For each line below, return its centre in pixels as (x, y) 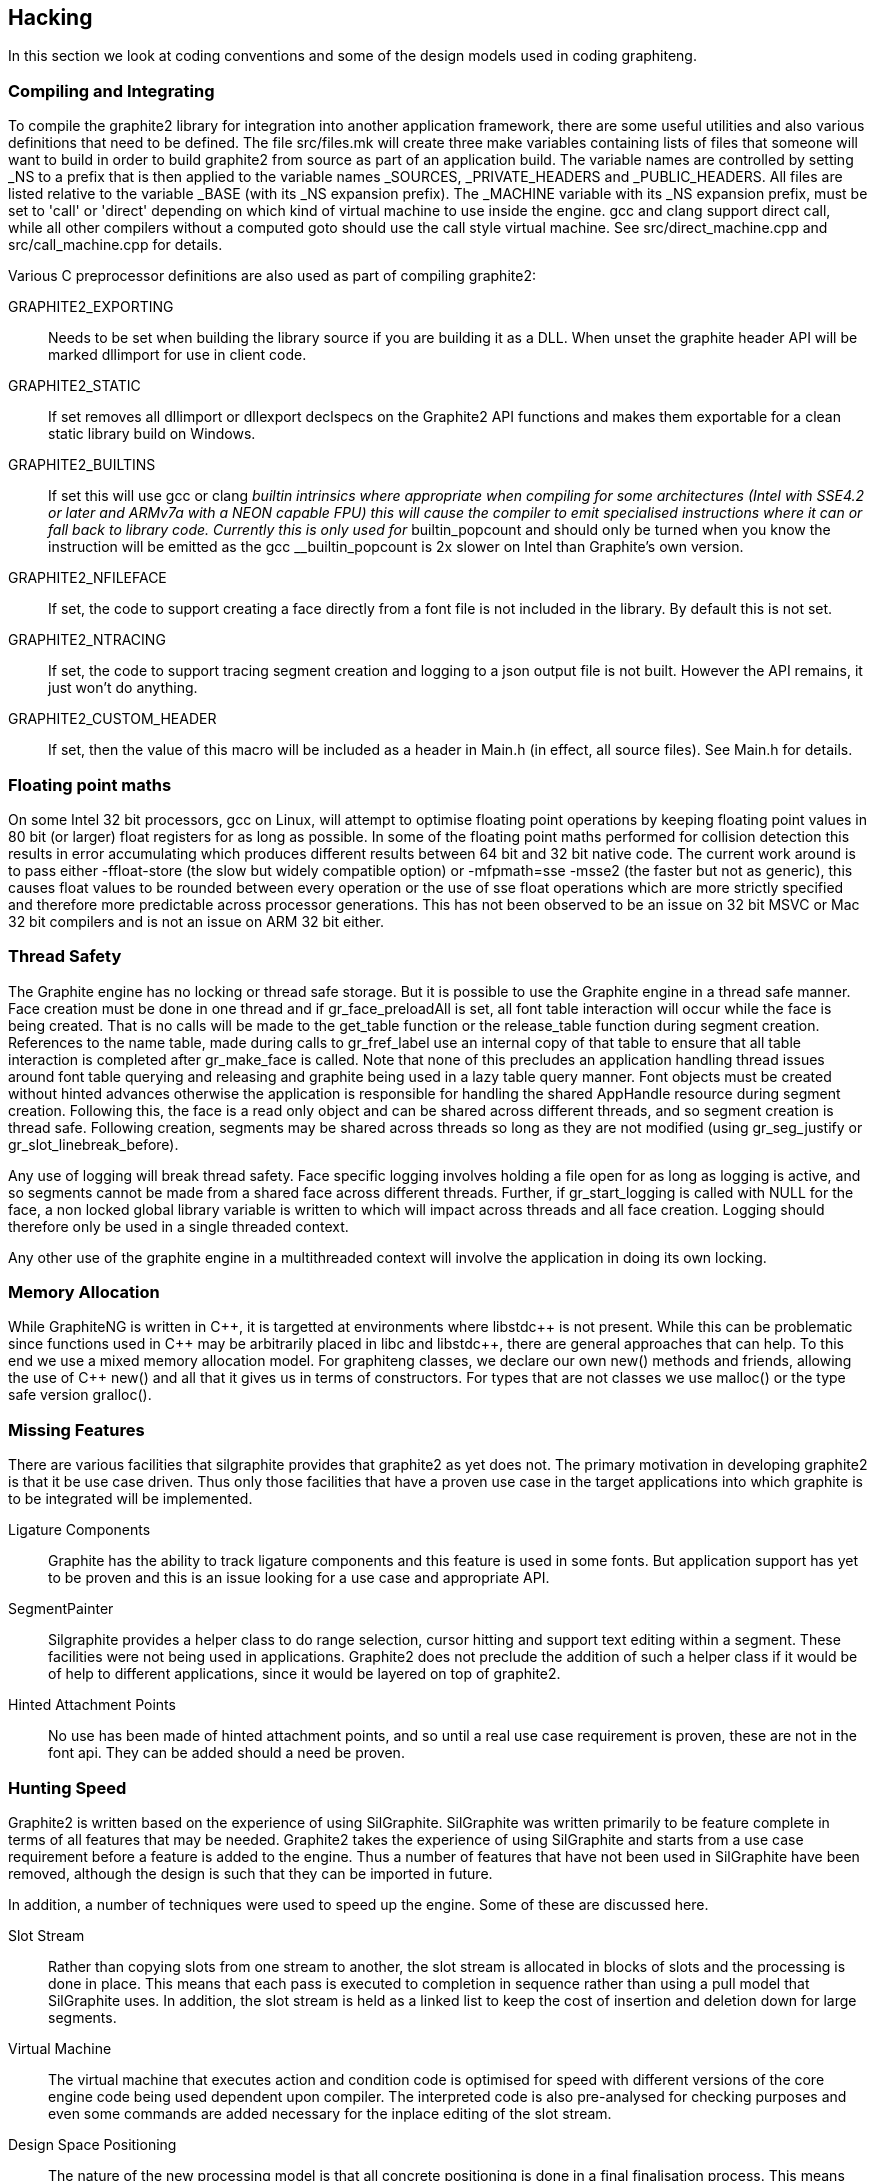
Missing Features (76, 1429)
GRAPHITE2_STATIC (74, 386)
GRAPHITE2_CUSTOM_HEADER (112, 719)
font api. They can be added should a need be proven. (226, 1753)
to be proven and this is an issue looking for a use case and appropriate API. (299, 1578)
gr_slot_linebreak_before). (93, 1144)
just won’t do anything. (123, 688)
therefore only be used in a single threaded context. (178, 1226)
